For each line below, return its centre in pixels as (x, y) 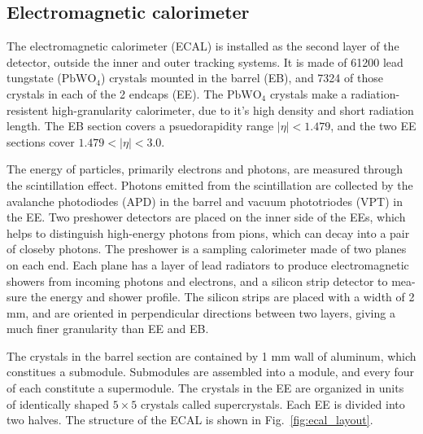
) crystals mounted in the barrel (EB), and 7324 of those (242, 78)
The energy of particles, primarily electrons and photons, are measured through (205, 169)
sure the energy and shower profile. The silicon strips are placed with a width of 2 (211, 297)
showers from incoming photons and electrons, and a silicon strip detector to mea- (211, 281)
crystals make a (308, 93)
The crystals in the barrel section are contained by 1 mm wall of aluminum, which (211, 355)
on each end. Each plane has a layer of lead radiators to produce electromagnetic (208, 264)
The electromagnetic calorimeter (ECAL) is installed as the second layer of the (203, 46)
